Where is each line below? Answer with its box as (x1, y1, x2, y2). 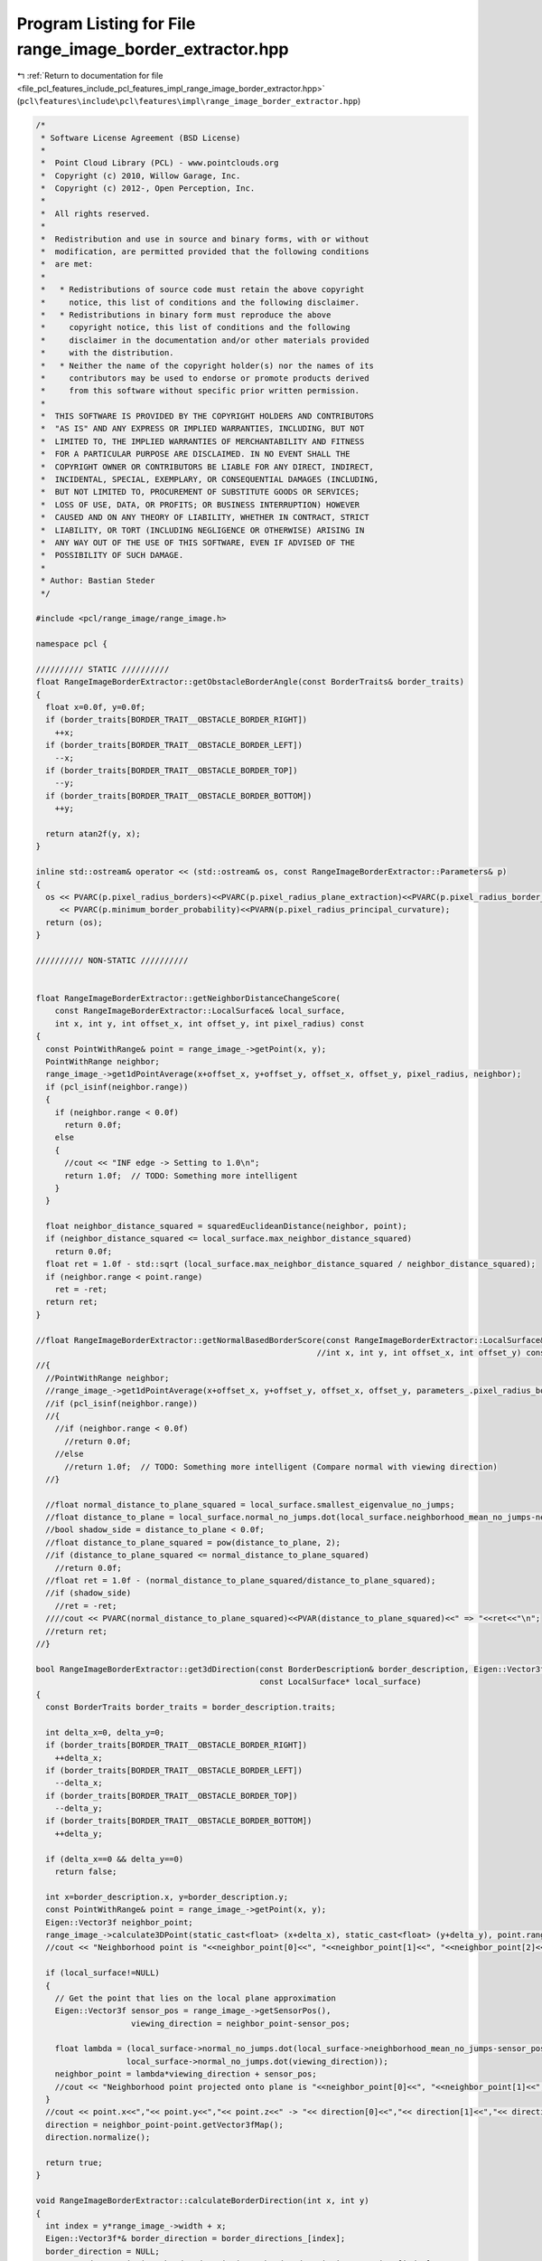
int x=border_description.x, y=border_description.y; (45, 1891, 289, 1902)
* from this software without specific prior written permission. (41, 385, 360, 396)
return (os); (45, 917, 103, 927)
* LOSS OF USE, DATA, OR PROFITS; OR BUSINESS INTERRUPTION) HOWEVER (41, 499, 360, 510)
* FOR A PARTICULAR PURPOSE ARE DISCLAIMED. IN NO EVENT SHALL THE (41, 449, 350, 459)
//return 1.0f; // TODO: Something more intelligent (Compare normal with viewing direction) (64, 1462, 499, 1471)
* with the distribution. (41, 348, 175, 358)
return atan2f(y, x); (45, 828, 142, 838)
